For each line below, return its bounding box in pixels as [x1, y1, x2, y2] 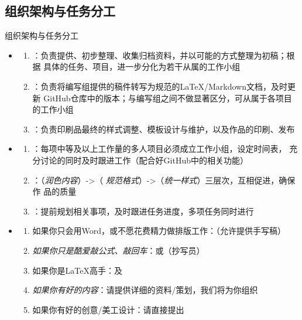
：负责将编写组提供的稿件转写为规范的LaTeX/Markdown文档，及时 [32, 80, 288, 92]
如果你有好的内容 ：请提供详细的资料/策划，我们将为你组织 [32, 284, 258, 296]
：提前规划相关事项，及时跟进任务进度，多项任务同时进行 [32, 205, 254, 217]
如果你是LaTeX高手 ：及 [32, 264, 123, 276]
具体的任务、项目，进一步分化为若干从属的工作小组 [43, 60, 241, 73]
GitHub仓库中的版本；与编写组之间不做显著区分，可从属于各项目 [43, 91, 292, 104]
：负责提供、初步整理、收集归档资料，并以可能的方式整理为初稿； [32, 49, 287, 61]
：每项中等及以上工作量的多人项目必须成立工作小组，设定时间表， [32, 142, 287, 155]
